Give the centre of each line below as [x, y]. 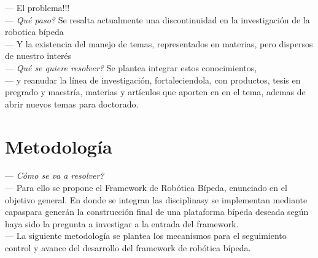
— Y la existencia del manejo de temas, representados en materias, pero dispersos [159, 43]
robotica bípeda [34, 32]
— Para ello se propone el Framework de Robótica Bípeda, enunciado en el [146, 188]
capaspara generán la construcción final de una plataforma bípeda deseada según [157, 212]
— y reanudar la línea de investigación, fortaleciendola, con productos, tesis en [153, 80]
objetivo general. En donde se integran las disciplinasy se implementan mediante [156, 199]
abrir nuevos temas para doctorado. [72, 104]
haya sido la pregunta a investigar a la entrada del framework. [122, 223]
